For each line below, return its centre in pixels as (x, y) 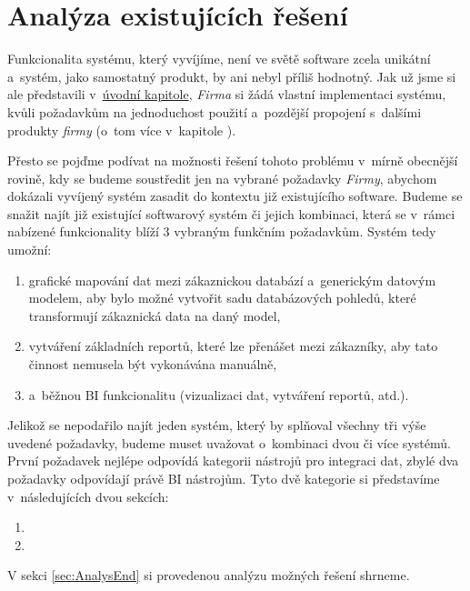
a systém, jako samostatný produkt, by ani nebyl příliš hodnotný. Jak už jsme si (232, 76)
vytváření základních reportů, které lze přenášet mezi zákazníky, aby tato (233, 346)
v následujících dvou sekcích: (88, 496)
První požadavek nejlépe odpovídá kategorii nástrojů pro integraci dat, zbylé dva (233, 461)
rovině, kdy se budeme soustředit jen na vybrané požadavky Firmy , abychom (222, 178)
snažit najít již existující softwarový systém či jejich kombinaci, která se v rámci (231, 213)
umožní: (30, 250)
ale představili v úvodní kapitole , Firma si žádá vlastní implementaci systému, (227, 94)
